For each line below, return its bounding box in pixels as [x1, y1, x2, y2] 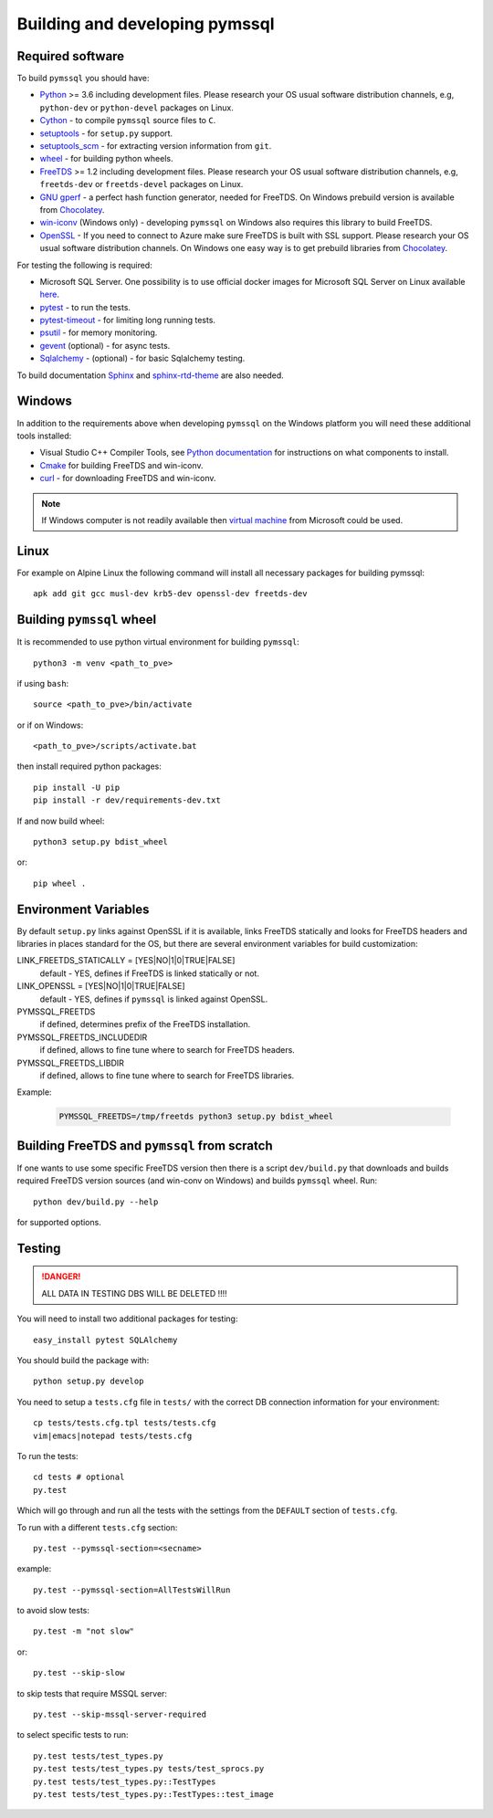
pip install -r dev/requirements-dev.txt [33, 795, 221, 805]
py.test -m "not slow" [33, 1626, 135, 1636]
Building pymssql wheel [16, 612, 157, 627]
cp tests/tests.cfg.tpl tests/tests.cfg [33, 1418, 216, 1428]
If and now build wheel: [16, 815, 105, 826]
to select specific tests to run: [16, 1729, 129, 1740]
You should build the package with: [16, 1355, 150, 1366]
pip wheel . [33, 877, 87, 888]
